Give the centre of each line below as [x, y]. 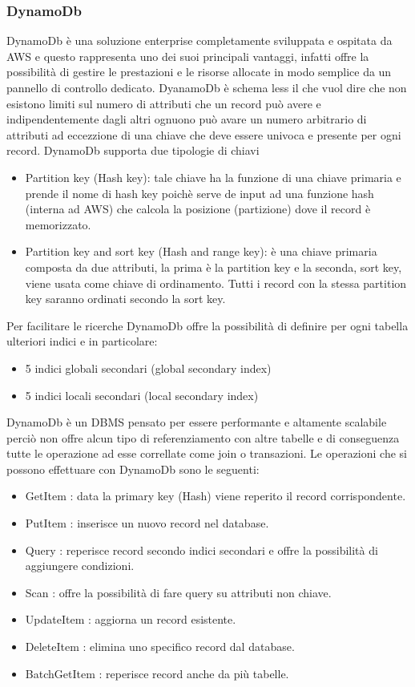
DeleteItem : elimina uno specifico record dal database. [160, 647]
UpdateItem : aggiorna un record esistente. [131, 619]
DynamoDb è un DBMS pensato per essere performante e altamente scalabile [197, 422]
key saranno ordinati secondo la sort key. [125, 299]
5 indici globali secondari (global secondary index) [148, 368]
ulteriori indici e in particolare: [82, 341]
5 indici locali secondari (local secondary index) [142, 395]
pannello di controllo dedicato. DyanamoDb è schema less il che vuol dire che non [207, 87]
